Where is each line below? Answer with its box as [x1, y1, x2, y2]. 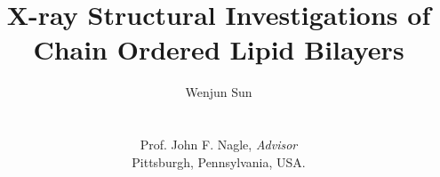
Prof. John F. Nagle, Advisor [140, 135, 298, 154]
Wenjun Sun [185, 83, 252, 101]
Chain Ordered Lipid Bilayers [33, 31, 404, 68]
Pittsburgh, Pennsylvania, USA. [132, 152, 306, 171]
